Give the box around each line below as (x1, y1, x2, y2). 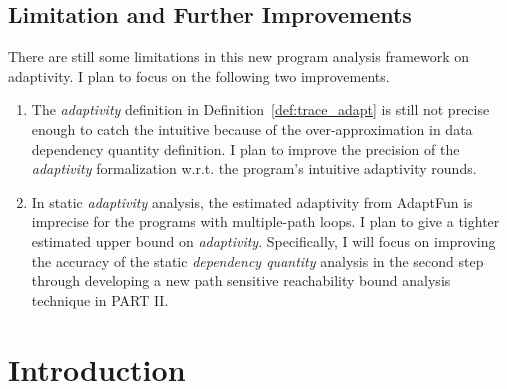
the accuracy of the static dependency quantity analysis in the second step (31, 250, 484, 271)
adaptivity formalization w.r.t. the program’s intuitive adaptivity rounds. (31, 158, 477, 179)
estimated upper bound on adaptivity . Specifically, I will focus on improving (31, 230, 496, 251)
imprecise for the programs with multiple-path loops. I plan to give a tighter (31, 211, 500, 232)
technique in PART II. (31, 289, 169, 310)
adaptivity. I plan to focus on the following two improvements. (8, 65, 390, 86)
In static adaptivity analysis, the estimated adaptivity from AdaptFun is (31, 191, 473, 212)
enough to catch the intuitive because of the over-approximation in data (31, 118, 473, 139)
